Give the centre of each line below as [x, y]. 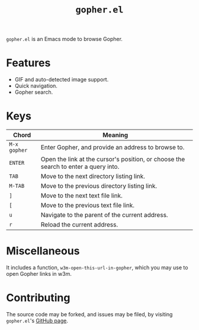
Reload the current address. [79, 225]
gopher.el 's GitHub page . [37, 320]
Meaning [115, 135]
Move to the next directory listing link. [93, 177]
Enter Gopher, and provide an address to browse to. [113, 147]
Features [28, 63]
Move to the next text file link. [82, 196]
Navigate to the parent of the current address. [104, 215]
